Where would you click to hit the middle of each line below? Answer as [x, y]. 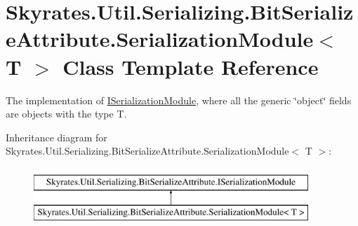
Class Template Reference [191, 66]
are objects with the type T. [66, 114]
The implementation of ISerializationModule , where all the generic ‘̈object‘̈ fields [179, 100]
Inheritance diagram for [57, 137]
